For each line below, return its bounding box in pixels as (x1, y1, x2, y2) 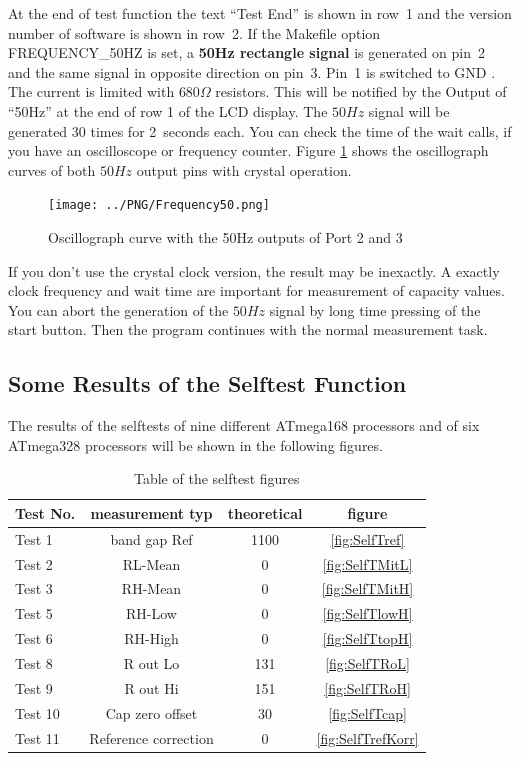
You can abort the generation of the (8, 299, 229, 320)
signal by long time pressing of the (269, 299, 481, 320)
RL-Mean (122, 553, 181, 574)
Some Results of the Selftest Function (8, 368, 407, 399)
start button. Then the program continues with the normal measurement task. (8, 319, 488, 340)
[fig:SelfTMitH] (321, 578, 414, 599)
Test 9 (15, 677, 53, 698)
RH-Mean (121, 578, 182, 599)
